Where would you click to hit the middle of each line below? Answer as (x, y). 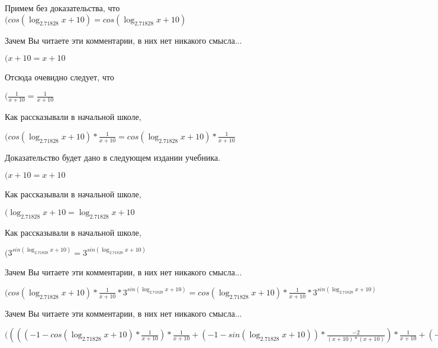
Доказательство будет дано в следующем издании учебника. (113, 157)
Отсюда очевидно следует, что (59, 77)
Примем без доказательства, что (62, 8)
